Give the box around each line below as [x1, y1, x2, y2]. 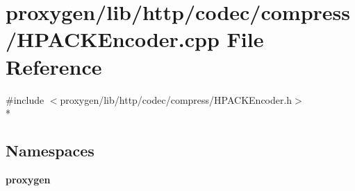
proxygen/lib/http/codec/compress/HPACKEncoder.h [60, 92, 292, 107]
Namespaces [6, 140, 94, 161]
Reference [6, 52, 102, 80]
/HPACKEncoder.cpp [6, 25, 220, 53]
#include [6, 92, 44, 107]
